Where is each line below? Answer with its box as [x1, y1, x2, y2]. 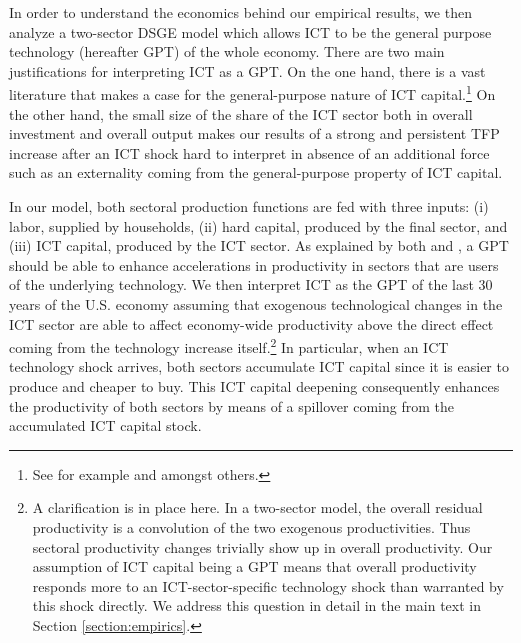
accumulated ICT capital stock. [9, 415, 202, 436]
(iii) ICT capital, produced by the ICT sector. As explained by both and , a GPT [9, 235, 509, 256]
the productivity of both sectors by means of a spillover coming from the [9, 395, 454, 416]
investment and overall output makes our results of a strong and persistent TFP [9, 123, 500, 144]
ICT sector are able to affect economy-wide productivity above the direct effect [9, 313, 494, 334]
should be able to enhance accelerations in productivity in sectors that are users [9, 254, 499, 275]
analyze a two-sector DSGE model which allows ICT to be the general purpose [9, 21, 492, 42]
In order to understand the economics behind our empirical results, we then [9, 2, 472, 22]
